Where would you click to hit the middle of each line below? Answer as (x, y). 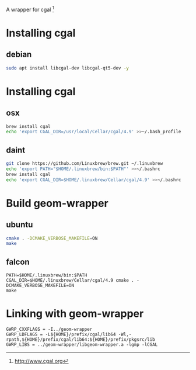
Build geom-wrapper (57, 203)
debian (19, 55)
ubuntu (20, 225)
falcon (18, 262)
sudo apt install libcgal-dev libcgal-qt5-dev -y (68, 68)
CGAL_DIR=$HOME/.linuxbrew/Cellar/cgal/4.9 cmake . (70, 281)
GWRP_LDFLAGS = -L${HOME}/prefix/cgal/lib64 (61, 335)
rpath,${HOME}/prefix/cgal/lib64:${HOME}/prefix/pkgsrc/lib (81, 340)
